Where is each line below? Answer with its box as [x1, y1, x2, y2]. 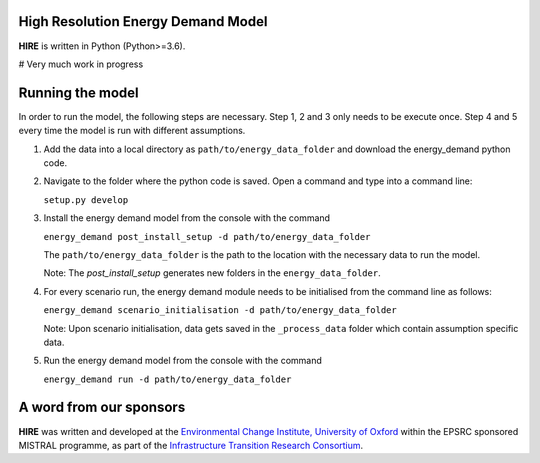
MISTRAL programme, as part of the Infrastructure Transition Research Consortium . [18, 439, 364, 451]
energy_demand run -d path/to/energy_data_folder [43, 373, 292, 385]
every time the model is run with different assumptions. [18, 125, 246, 137]
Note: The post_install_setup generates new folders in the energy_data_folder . [43, 267, 381, 279]
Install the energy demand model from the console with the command [43, 212, 330, 224]
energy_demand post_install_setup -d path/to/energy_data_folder [43, 231, 371, 242]
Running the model [18, 84, 139, 101]
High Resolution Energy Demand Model [18, 13, 268, 30]
